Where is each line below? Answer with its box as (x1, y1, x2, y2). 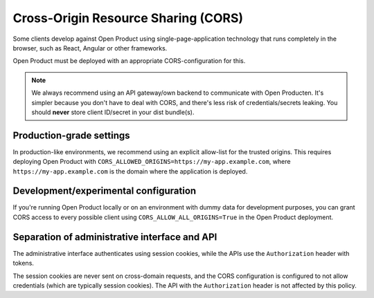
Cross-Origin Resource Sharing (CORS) (12, 10, 244, 26)
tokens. (12, 259, 35, 268)
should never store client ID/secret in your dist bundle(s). (31, 108, 195, 116)
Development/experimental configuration (12, 185, 197, 197)
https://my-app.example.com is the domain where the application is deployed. (12, 167, 248, 176)
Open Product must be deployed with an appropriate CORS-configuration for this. (12, 57, 246, 65)
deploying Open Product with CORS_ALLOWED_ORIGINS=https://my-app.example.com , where (12, 158, 291, 166)
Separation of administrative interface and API (12, 231, 217, 243)
